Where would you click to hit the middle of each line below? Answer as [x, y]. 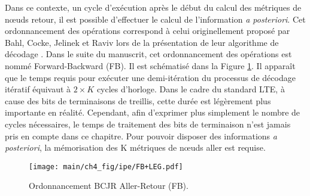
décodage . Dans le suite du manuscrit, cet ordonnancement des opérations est [148, 54]
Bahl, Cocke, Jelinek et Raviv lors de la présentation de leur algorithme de [142, 42]
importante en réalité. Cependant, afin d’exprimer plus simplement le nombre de [153, 112]
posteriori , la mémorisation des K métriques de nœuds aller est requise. [135, 147]
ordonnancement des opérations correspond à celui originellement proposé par [148, 31]
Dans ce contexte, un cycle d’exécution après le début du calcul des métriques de [153, 7]
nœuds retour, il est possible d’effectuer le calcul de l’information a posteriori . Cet [155, 19]
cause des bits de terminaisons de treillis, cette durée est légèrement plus [138, 100]
